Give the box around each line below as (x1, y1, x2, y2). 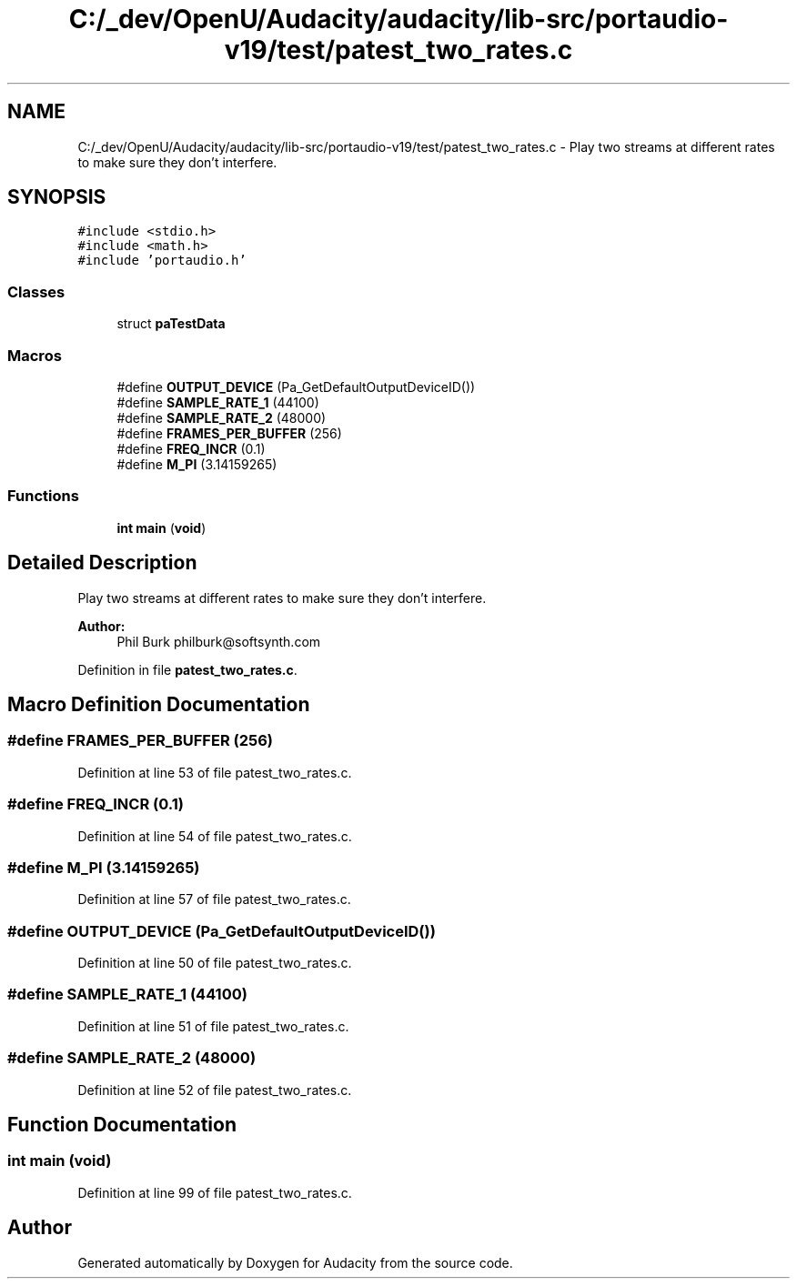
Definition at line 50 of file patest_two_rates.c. (77, 955, 352, 970)
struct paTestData (116, 316, 226, 332)
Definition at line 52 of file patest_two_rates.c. (77, 1081, 352, 1098)
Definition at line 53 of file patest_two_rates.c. (77, 764, 352, 780)
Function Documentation (7, 1112, 237, 1136)
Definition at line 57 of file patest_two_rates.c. (77, 891, 351, 908)
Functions (7, 487, 79, 506)
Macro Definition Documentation (7, 692, 310, 716)
